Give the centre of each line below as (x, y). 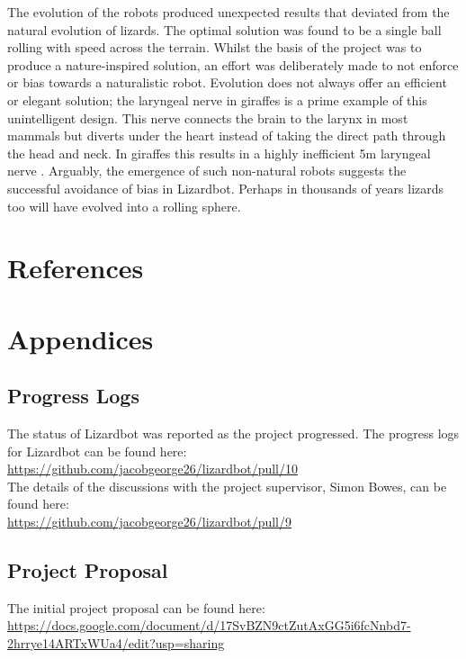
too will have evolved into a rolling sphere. (124, 206)
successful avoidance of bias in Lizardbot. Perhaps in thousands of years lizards (226, 188)
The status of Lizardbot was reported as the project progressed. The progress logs (233, 433)
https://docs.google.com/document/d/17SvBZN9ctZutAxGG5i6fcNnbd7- (209, 625)
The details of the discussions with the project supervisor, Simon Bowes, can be (227, 486)
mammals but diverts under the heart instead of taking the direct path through (227, 135)
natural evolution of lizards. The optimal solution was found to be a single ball (224, 29)
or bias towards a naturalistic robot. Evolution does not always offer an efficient (227, 82)
